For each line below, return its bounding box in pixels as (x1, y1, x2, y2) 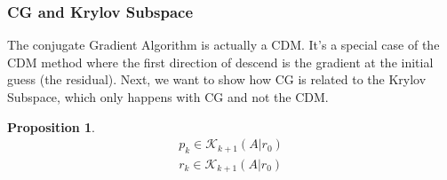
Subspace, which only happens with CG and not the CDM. (7, 88, 329, 106)
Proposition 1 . (7, 117, 95, 136)
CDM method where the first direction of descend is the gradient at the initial (7, 52, 434, 71)
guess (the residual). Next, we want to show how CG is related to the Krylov (7, 70, 427, 89)
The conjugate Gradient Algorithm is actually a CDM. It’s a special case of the (7, 35, 440, 54)
